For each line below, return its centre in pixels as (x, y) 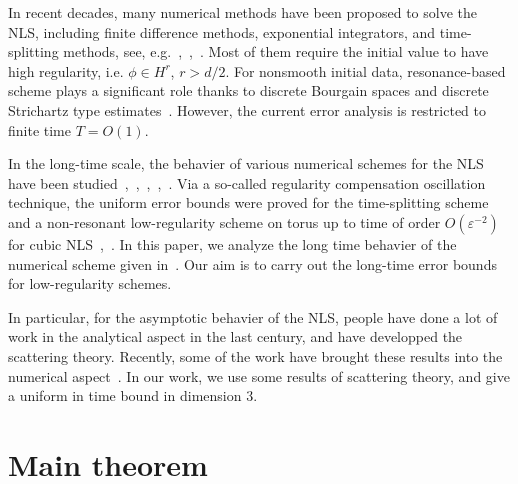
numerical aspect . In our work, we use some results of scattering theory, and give (259, 375)
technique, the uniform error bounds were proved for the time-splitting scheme (248, 202)
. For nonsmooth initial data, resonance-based (365, 70)
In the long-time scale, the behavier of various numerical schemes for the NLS (246, 163)
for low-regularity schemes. (90, 283)
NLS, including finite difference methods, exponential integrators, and (222, 31)
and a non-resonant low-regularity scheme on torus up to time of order (224, 221)
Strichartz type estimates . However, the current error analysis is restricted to (247, 109)
